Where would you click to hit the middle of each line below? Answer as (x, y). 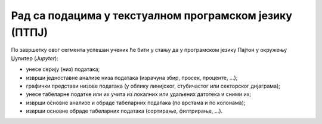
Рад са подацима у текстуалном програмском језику (151, 15)
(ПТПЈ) (29, 32)
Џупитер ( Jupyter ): (35, 58)
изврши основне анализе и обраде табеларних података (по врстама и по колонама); (136, 103)
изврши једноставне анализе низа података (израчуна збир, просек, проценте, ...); (132, 77)
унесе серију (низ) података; (63, 69)
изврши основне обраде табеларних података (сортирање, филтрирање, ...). (124, 111)
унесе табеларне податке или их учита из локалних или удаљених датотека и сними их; (139, 94)
